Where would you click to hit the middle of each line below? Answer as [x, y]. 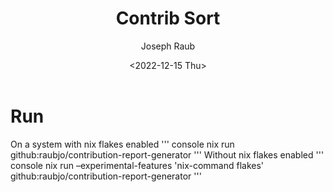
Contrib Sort [168, 18]
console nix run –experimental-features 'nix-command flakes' [137, 165]
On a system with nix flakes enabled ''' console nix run [122, 144]
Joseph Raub [168, 46]
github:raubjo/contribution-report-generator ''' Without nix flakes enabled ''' [167, 154]
